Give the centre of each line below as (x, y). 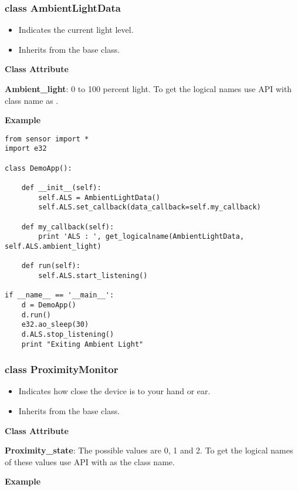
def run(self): (51, 266)
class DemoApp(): (38, 168)
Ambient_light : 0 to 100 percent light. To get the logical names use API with (148, 89)
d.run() (36, 315)
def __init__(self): (61, 188)
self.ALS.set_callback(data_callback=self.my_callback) (150, 207)
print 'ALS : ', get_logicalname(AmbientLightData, (141, 237)
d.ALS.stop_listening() (68, 334)
